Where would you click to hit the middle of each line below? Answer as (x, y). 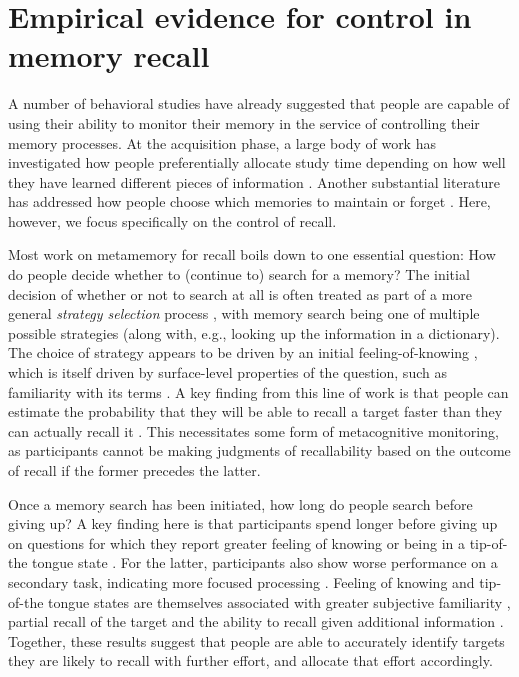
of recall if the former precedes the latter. (134, 470)
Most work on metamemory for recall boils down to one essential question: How (252, 254)
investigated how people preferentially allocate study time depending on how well (257, 162)
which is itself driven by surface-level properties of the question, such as (227, 372)
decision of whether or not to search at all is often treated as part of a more (240, 293)
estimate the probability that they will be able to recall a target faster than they (255, 411)
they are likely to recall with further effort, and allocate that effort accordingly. (250, 660)
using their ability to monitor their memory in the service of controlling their (244, 122)
